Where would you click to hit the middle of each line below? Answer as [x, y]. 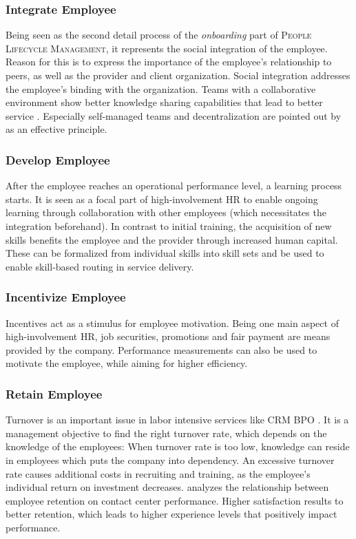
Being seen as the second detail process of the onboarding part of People [159, 35]
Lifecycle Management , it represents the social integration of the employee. [167, 48]
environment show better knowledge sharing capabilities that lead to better [164, 102]
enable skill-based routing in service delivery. [100, 266]
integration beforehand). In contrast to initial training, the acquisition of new [169, 225]
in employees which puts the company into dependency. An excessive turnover [170, 459]
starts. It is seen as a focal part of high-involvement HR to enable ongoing [162, 199]
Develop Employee [58, 159]
